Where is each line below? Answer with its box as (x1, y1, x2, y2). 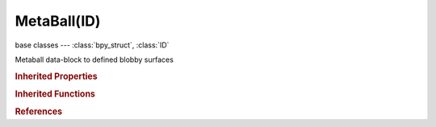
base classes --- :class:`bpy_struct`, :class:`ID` (15, 40, 170, 50)
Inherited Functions (15, 88, 96, 100)
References (15, 106, 63, 117)
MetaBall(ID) (15, 12, 101, 30)
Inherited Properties (15, 71, 99, 82)
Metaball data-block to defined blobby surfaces (15, 55, 174, 64)
